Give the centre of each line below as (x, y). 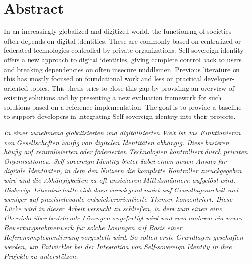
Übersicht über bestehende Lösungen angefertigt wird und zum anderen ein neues (123, 218)
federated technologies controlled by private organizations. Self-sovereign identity (124, 50)
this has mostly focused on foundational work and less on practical (103, 79)
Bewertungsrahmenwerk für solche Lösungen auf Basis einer (93, 227)
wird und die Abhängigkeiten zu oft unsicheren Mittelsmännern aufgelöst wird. (120, 180)
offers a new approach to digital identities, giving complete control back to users (123, 59)
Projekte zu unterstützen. (41, 256)
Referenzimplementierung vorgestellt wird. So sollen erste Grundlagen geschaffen (124, 237)
